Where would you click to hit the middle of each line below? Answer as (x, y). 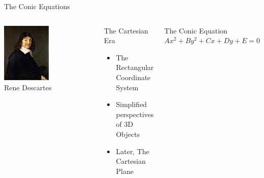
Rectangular (135, 67)
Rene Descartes (28, 87)
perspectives (135, 114)
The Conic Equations (37, 6)
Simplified (131, 104)
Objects (128, 134)
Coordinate (133, 77)
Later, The (133, 151)
